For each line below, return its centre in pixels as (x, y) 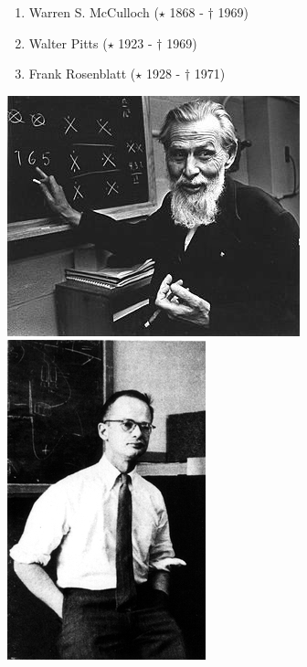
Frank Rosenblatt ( (82, 74)
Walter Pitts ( (68, 42)
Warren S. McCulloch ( (94, 12)
